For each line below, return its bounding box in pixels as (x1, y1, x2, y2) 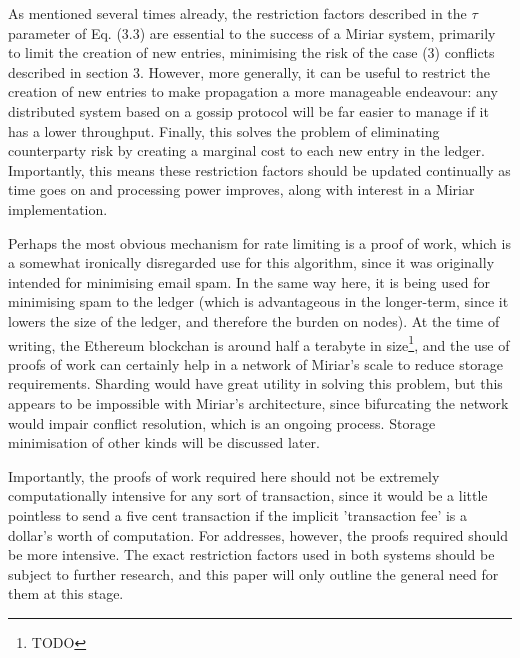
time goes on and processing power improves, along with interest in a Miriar (8, 179, 475, 200)
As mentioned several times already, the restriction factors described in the (8, 3, 467, 23)
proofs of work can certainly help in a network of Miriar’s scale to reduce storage (8, 353, 503, 374)
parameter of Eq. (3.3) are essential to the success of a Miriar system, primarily (8, 22, 496, 43)
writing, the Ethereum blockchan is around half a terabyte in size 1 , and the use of (8, 331, 510, 355)
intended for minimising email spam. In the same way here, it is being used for (8, 271, 490, 292)
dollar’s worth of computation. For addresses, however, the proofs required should (8, 524, 508, 545)
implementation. (8, 198, 108, 219)
